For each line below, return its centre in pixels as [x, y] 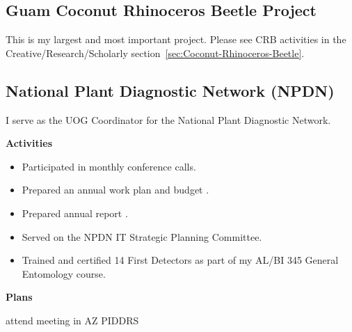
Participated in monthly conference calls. [109, 166]
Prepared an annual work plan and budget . [115, 190]
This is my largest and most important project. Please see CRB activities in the [176, 39]
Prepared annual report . [75, 213]
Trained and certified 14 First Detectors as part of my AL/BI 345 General [180, 260]
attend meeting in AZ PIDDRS [72, 320]
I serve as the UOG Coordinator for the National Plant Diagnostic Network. [168, 119]
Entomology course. [64, 273]
